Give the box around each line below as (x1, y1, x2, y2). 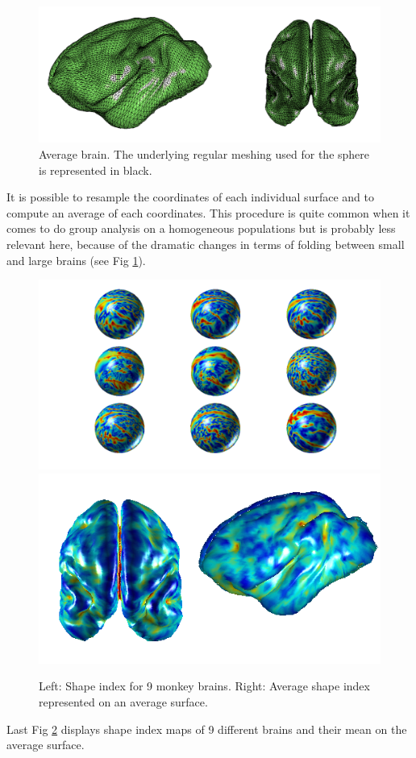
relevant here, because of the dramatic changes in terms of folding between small (6, 235, 405, 252)
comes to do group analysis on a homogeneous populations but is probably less (6, 220, 396, 237)
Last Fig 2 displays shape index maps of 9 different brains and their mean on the (6, 720, 407, 737)
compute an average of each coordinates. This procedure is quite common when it (6, 204, 410, 221)
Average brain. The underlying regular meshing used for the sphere (39, 145, 370, 162)
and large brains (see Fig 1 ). (6, 251, 146, 268)
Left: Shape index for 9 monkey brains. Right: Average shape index (39, 677, 370, 694)
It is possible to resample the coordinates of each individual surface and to (6, 188, 374, 205)
